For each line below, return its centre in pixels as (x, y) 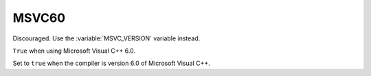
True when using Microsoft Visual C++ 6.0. (74, 51)
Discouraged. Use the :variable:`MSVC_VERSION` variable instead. (106, 38)
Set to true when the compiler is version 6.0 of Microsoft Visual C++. (112, 63)
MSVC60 (39, 18)
